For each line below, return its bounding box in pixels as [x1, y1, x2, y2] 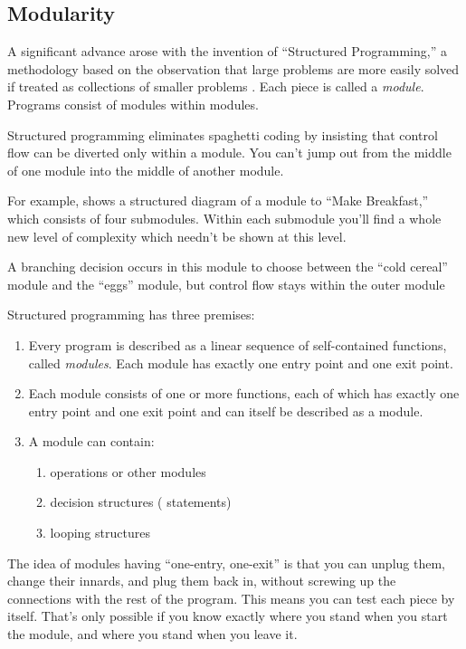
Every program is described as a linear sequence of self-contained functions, [28, 335, 447, 354]
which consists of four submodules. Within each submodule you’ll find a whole [7, 208, 442, 227]
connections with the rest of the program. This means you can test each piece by [7, 588, 455, 607]
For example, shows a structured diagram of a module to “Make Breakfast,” [7, 191, 429, 210]
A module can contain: [28, 432, 155, 451]
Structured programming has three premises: [7, 305, 255, 324]
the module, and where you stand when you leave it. [7, 625, 298, 644]
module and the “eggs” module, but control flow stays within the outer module [7, 274, 445, 293]
